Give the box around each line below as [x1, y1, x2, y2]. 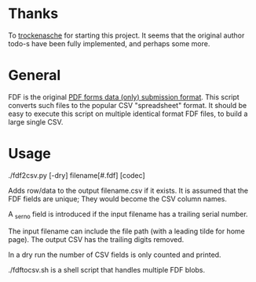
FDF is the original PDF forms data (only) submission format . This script [8, 92, 240, 102]
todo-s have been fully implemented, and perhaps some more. [8, 38, 210, 48]
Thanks [8, 5, 59, 23]
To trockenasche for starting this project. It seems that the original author [8, 31, 245, 40]
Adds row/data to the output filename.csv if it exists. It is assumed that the [8, 186, 249, 195]
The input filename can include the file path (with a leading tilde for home [8, 226, 246, 236]
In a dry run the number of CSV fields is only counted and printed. [8, 250, 221, 259]
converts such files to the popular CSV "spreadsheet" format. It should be [8, 100, 247, 110]
